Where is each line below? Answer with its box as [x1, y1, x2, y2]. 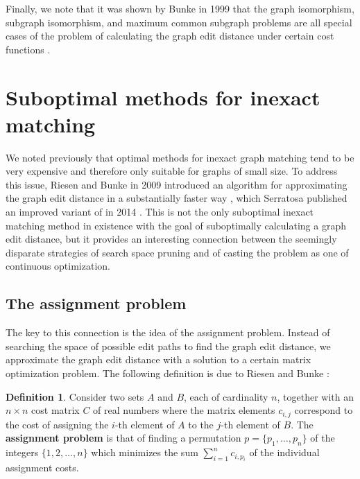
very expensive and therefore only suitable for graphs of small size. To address [6, 164, 338, 178]
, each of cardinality [184, 389, 268, 403]
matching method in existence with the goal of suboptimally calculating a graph [6, 218, 346, 232]
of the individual [249, 445, 320, 460]
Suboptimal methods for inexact [6, 82, 320, 111]
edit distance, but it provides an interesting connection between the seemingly [6, 232, 337, 246]
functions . [6, 42, 51, 56]
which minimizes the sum [91, 445, 198, 460]
